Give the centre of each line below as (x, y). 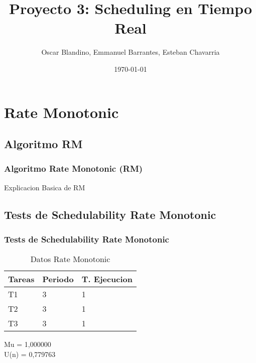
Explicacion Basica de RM (45, 187)
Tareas (21, 279)
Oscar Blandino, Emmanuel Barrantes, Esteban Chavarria (131, 52)
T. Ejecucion (107, 279)
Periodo (58, 279)
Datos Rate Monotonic (70, 259)
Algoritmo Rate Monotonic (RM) (74, 168)
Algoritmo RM (43, 144)
